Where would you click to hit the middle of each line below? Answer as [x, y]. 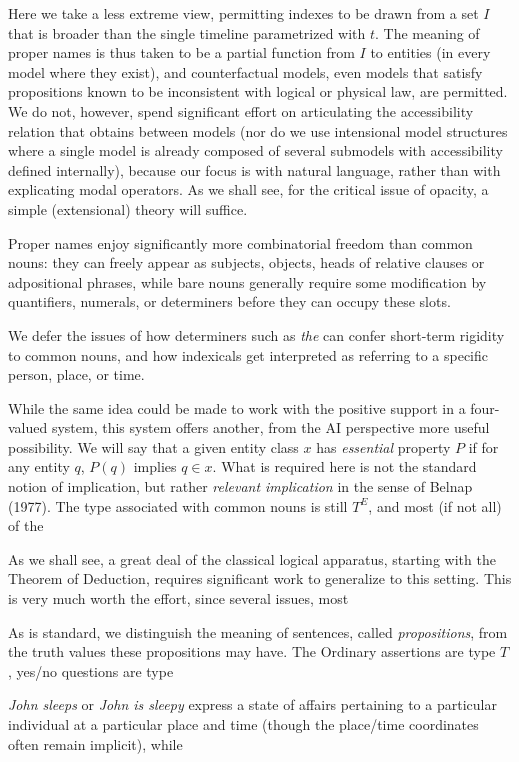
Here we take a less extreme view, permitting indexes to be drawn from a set [243, 13]
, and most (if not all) [435, 505]
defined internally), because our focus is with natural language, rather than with [254, 169]
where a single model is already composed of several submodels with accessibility [255, 150]
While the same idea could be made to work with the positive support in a [237, 407]
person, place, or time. [76, 374]
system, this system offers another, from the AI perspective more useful [270, 427]
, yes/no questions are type [91, 670]
